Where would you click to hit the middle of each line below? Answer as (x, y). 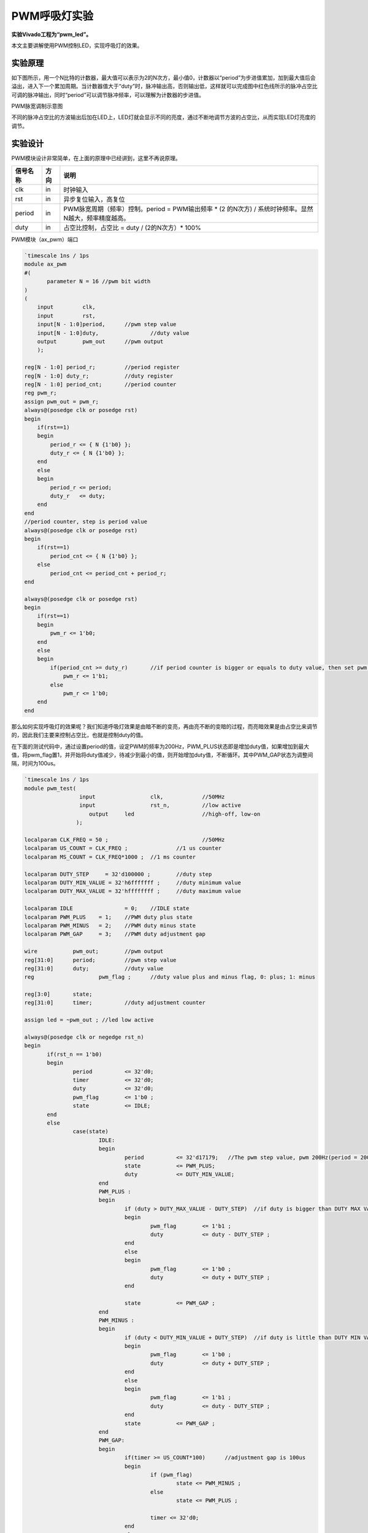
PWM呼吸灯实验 (52, 16)
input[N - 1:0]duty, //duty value (113, 333)
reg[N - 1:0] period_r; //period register (102, 367)
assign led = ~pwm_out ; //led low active (89, 1020)
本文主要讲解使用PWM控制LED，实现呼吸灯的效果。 (77, 45)
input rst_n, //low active (160, 805)
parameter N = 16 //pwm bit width (99, 281)
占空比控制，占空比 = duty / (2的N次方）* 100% (132, 228)
